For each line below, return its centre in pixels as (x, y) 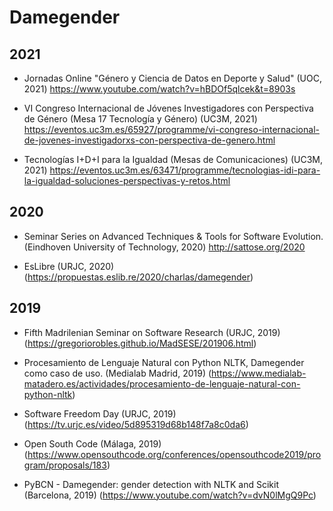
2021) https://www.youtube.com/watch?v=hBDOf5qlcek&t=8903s (159, 89)
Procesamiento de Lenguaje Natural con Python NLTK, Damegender (164, 362)
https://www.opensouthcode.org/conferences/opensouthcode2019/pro (174, 454)
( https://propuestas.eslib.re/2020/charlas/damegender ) (138, 277)
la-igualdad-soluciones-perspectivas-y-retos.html (127, 180)
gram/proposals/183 (65, 465)
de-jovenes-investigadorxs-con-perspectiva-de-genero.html (149, 140)
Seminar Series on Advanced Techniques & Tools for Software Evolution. (173, 236)
